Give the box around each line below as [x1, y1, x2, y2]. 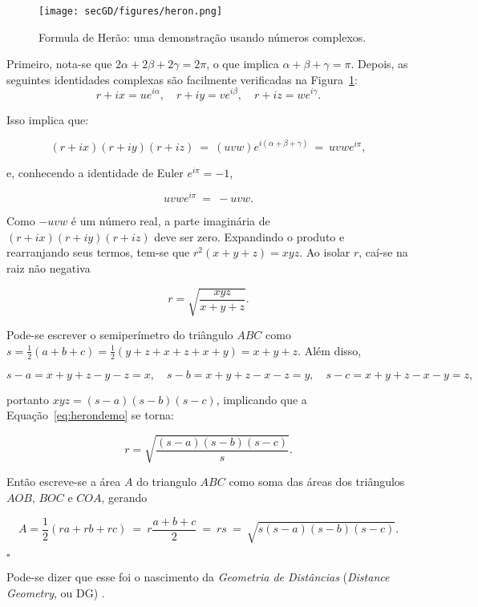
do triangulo [136, 473, 196, 490]
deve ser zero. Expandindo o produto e [154, 228, 345, 245]
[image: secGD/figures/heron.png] [38, 6, 223, 17]
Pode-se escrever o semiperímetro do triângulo [6, 326, 233, 343]
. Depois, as [350, 55, 408, 72]
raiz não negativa [6, 260, 91, 277]
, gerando [101, 488, 148, 505]
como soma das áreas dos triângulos [229, 473, 405, 490]
